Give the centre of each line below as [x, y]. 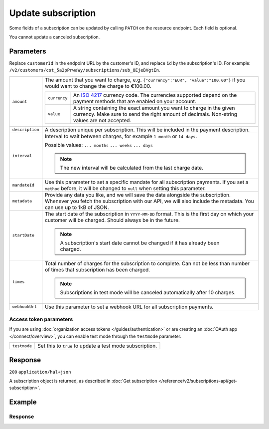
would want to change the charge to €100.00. [98, 86]
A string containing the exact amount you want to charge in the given [154, 108]
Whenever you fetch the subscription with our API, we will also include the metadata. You [149, 201]
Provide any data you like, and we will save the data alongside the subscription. [138, 195]
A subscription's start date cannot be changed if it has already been [140, 243]
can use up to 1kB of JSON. [77, 207]
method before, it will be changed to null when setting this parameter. [126, 188]
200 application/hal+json [40, 372]
